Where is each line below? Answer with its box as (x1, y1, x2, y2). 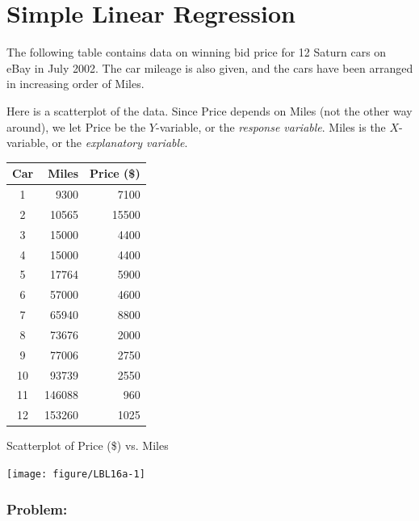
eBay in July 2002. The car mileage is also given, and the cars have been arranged (6, 59, 413, 76)
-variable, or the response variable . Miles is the (155, 118, 386, 135)
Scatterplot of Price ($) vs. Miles (6, 437, 169, 454)
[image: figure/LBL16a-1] (6, 468, 145, 480)
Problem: (6, 498, 68, 519)
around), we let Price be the (6, 118, 146, 135)
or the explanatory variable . (52, 134, 188, 151)
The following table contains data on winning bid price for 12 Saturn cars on (6, 44, 387, 61)
